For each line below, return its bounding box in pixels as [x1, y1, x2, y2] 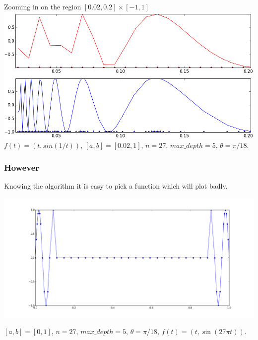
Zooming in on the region [4, 1, 81, 11]
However [4, 161, 40, 173]
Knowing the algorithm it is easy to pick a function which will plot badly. [4, 181, 228, 191]
